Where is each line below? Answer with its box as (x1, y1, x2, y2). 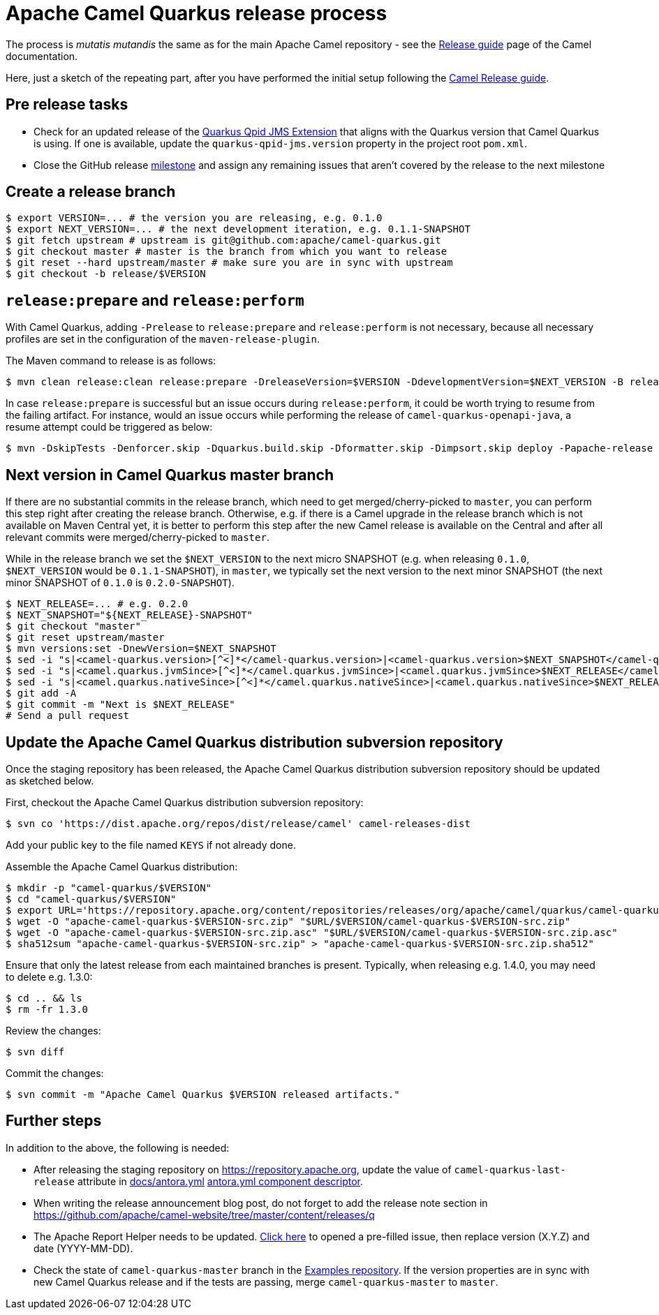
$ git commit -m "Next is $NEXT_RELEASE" (6, 699, 235, 711)
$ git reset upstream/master (6, 632, 165, 644)
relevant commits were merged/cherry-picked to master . (6, 531, 269, 544)
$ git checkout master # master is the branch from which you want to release (6, 246, 447, 258)
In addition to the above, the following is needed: (6, 1141, 230, 1154)
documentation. (6, 50, 78, 62)
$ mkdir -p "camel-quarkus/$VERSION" (6, 882, 212, 893)
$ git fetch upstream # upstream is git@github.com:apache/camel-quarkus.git (6, 235, 441, 246)
